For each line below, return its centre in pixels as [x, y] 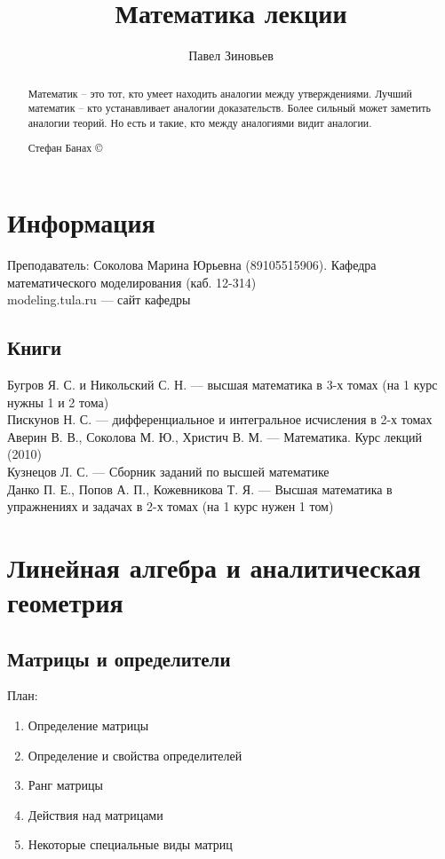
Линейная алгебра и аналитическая [214, 567]
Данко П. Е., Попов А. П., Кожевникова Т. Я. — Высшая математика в [200, 489]
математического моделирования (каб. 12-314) [132, 282]
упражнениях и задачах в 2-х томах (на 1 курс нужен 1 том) [171, 506]
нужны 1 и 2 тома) [58, 402]
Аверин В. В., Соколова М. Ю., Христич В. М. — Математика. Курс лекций [215, 436]
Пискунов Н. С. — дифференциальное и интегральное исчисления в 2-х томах [220, 419]
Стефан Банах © [65, 148]
